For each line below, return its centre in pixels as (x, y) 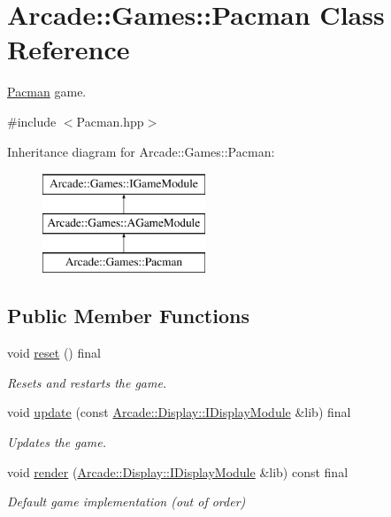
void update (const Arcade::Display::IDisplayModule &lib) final (179, 412)
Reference (69, 49)
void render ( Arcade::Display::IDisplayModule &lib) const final (178, 471)
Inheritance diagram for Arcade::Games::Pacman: (141, 151)
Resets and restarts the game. (87, 382)
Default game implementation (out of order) (126, 502)
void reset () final (54, 353)
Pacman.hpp (110, 121)
